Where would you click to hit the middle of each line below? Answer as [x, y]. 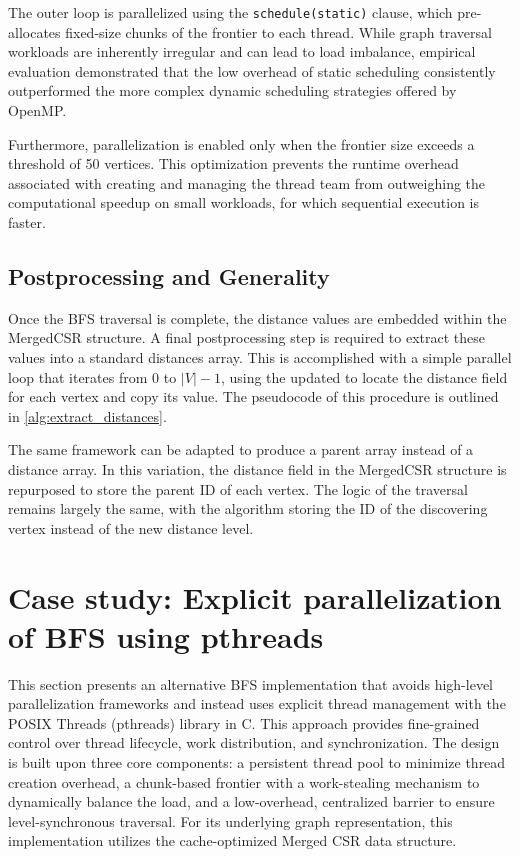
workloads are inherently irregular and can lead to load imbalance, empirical [242, 51]
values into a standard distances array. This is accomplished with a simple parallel [260, 356]
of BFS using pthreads [166, 635]
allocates [34, 31]
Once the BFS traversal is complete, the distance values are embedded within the [257, 317]
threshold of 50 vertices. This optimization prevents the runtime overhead [233, 163]
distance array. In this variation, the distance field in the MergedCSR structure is [257, 468]
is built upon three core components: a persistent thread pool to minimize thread [257, 762]
